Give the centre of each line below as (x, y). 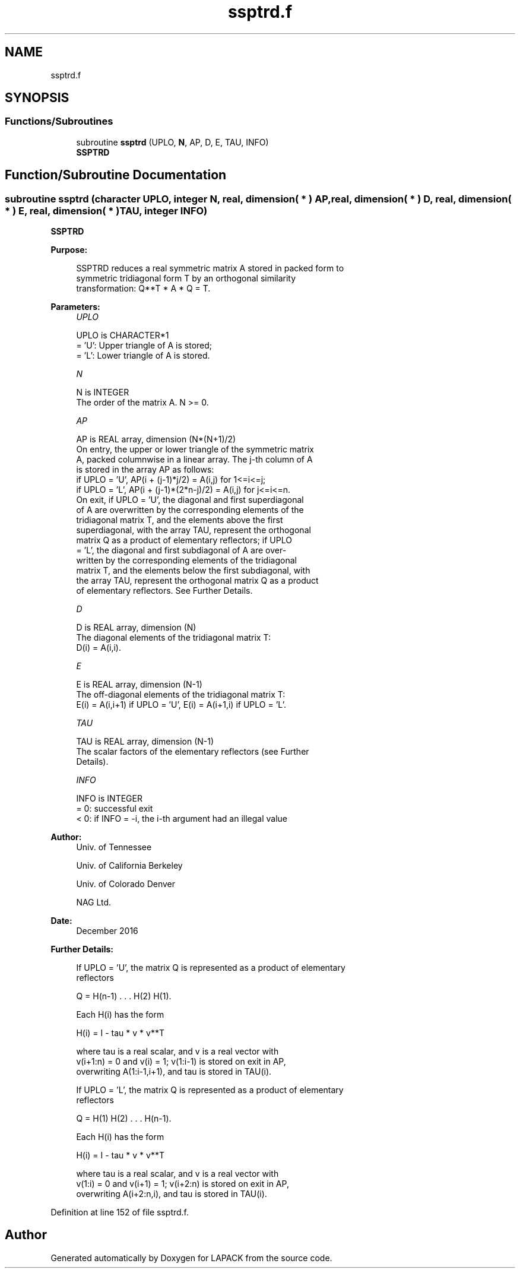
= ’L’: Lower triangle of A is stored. (143, 356)
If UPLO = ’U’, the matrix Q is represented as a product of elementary (211, 968)
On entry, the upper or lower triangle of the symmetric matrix (195, 449)
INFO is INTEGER (109, 799)
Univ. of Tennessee (114, 847)
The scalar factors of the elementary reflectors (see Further (193, 752)
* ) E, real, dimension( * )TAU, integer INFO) (106, 210)
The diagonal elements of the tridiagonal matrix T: (173, 638)
